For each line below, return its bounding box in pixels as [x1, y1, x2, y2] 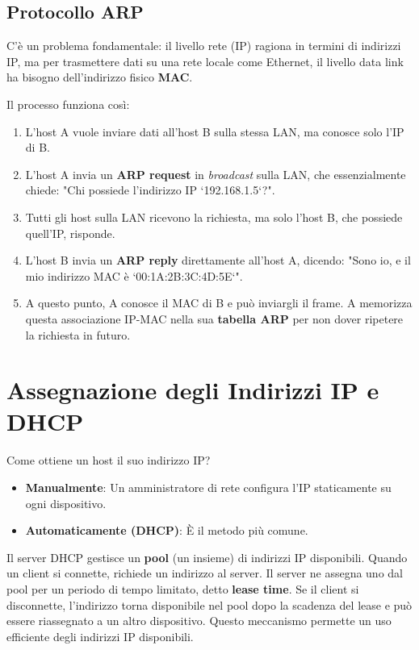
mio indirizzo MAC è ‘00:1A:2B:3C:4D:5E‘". [25, 267, 243, 284]
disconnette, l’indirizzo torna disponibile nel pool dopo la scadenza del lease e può [6, 596, 413, 613]
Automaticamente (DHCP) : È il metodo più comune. [25, 522, 308, 539]
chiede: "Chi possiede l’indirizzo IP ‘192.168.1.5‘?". [25, 181, 275, 198]
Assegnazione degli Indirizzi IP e [6, 373, 379, 406]
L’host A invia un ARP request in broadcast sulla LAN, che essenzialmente [25, 165, 406, 182]
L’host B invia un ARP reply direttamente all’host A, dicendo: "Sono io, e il [25, 252, 411, 269]
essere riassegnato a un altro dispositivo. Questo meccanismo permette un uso [6, 612, 392, 629]
